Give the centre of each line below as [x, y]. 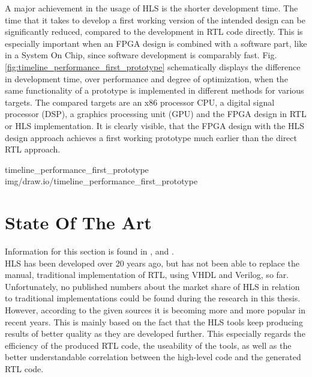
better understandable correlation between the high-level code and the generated [153, 357]
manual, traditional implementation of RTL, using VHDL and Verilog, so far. [147, 275]
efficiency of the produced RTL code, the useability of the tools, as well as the [148, 345]
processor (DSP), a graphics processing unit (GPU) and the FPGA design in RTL [156, 114]
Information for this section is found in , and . [89, 251]
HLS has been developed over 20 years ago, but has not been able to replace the [152, 263]
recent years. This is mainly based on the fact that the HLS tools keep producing [154, 321]
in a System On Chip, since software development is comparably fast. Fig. [141, 55]
